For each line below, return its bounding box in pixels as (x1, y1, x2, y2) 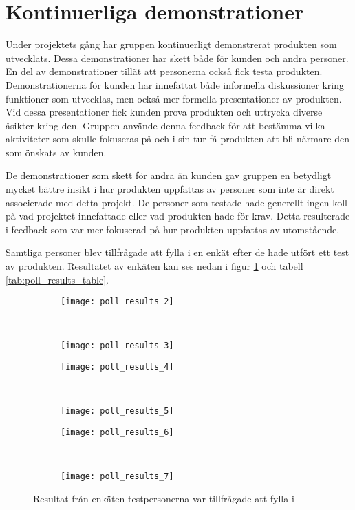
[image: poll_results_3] (61, 341, 174, 351)
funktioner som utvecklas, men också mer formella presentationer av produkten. (6, 91, 342, 105)
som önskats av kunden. (6, 145, 107, 159)
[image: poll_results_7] (61, 471, 174, 482)
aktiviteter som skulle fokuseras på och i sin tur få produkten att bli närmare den (6, 131, 349, 146)
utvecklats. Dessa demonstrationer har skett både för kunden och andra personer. (6, 50, 349, 65)
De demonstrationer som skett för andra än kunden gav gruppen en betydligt (6, 168, 332, 182)
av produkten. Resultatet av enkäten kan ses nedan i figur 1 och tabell (6, 259, 303, 273)
